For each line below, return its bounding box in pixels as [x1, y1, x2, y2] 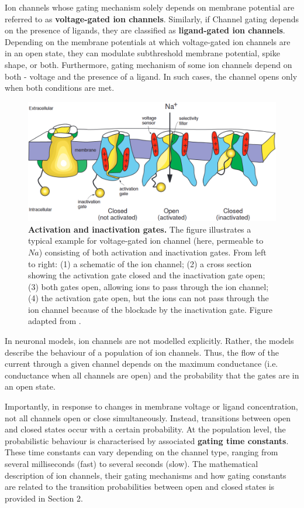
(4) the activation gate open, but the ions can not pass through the [28, 292, 269, 304]
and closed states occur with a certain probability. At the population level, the [5, 423, 286, 435]
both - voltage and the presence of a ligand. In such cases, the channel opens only [5, 70, 298, 82]
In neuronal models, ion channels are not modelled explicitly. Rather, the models [5, 335, 294, 347]
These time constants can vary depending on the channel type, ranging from [5, 446, 278, 458]
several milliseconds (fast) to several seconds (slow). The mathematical [5, 458, 258, 469]
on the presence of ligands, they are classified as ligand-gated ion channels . [5, 24, 285, 36]
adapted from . [28, 315, 81, 327]
